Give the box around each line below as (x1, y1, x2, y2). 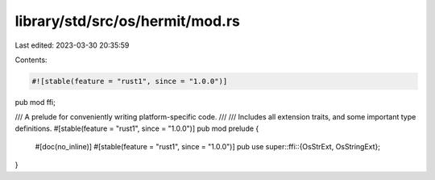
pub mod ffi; (14, 97, 56, 107)
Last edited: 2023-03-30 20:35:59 (14, 40, 130, 50)
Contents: (14, 55, 48, 65)
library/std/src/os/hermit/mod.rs (14, 12, 241, 30)
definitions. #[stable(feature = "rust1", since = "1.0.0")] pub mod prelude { (14, 123, 259, 133)
